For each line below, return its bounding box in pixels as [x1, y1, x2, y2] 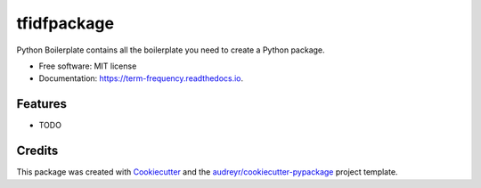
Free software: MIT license [38, 61, 137, 71]
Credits [16, 143, 59, 159]
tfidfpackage [16, 13, 115, 33]
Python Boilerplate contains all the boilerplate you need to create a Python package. [16, 45, 325, 55]
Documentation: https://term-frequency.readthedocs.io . [38, 73, 244, 84]
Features [16, 96, 67, 111]
